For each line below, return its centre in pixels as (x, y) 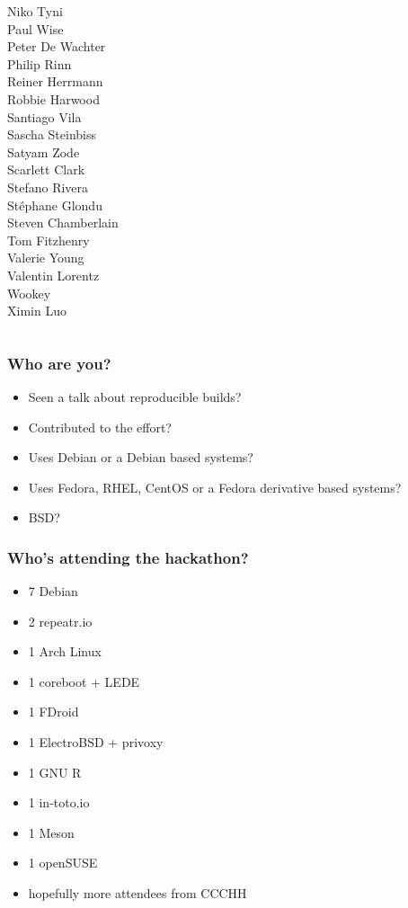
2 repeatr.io (60, 621)
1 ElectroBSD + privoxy (96, 742)
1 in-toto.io (59, 802)
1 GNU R (55, 772)
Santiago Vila (44, 116)
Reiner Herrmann (55, 81)
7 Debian (53, 591)
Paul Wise (35, 28)
